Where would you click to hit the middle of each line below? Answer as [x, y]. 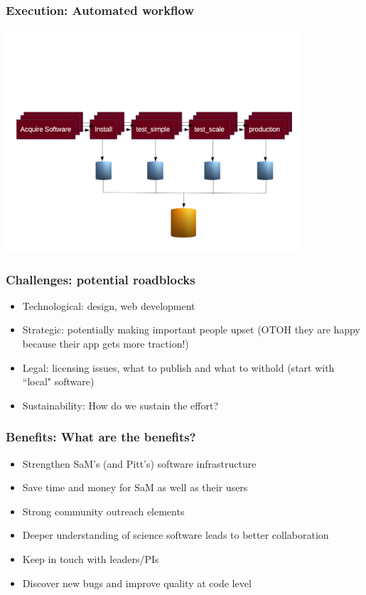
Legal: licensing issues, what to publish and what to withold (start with [178, 367]
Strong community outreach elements [103, 511]
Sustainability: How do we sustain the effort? [120, 405]
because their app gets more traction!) [106, 344]
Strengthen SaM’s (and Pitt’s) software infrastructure [139, 463]
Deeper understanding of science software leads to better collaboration [176, 535]
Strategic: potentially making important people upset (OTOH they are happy [191, 329]
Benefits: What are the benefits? [101, 437]
